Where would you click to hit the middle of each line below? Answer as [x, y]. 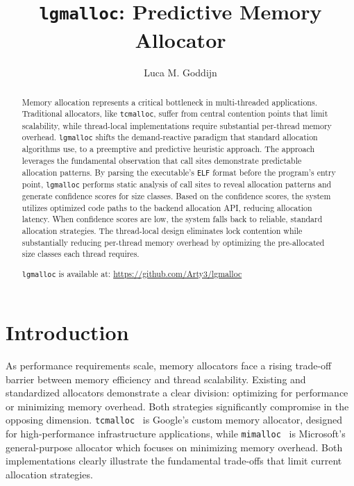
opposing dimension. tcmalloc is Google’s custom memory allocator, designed [174, 420]
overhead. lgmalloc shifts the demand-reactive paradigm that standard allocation [170, 137]
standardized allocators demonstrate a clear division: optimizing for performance [177, 393]
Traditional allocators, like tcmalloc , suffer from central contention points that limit [175, 114]
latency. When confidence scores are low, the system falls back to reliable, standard [172, 219]
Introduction [67, 332]
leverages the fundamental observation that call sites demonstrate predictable [162, 161]
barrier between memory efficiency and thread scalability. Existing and [156, 379]
